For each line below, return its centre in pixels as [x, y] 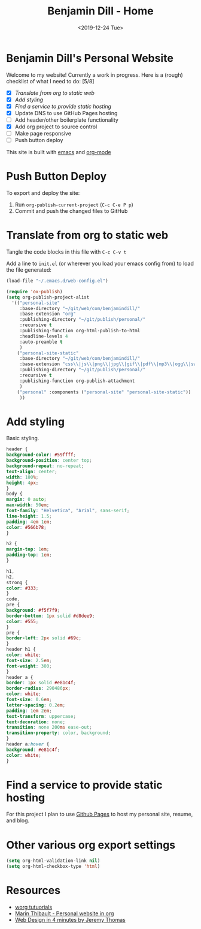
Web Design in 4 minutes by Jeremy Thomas [70, 920]
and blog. [18, 820]
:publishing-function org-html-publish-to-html [80, 331]
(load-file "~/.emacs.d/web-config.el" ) [57, 281]
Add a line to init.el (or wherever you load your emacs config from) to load [100, 264]
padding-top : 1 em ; [29, 555]
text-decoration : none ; [36, 722]
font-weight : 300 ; [29, 666]
